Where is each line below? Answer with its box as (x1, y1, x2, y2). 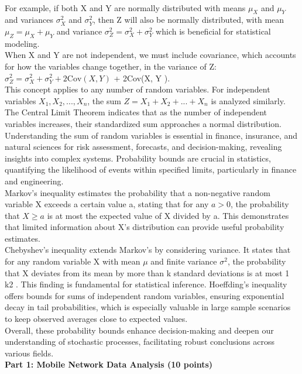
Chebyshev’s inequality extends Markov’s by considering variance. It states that (5, 243, 291, 256)
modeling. (5, 37, 40, 49)
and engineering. (5, 174, 64, 187)
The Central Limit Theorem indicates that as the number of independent (5, 106, 267, 118)
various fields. (5, 346, 54, 359)
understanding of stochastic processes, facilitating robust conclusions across (5, 335, 275, 348)
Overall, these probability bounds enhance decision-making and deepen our (5, 324, 274, 336)
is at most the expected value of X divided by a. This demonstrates (47, 209, 289, 221)
